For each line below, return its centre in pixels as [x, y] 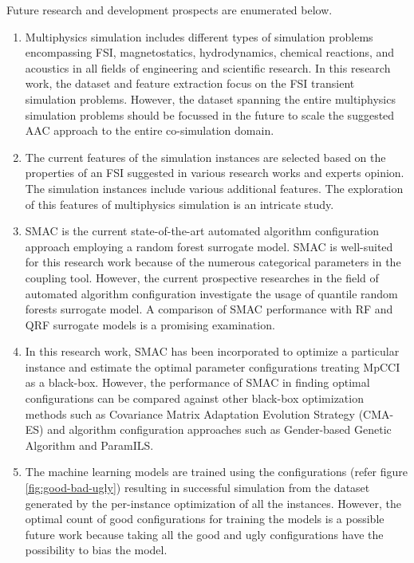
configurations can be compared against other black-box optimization [194, 398]
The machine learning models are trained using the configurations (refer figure [217, 472]
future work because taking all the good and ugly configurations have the [204, 534]
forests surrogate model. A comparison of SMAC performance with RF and [209, 309]
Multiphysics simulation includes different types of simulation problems [199, 36]
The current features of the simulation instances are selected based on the [205, 157]
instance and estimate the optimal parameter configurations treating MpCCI [213, 366]
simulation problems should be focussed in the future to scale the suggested [210, 114]
